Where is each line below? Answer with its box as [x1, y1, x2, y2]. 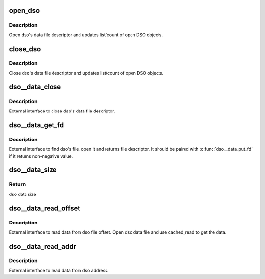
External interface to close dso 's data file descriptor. [9, 108, 115, 114]
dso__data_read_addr [9, 242, 76, 251]
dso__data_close [9, 83, 61, 91]
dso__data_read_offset [9, 204, 80, 212]
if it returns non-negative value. [9, 153, 73, 159]
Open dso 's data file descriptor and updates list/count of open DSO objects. [9, 32, 163, 38]
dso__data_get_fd [9, 121, 64, 129]
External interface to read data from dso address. [9, 268, 109, 274]
